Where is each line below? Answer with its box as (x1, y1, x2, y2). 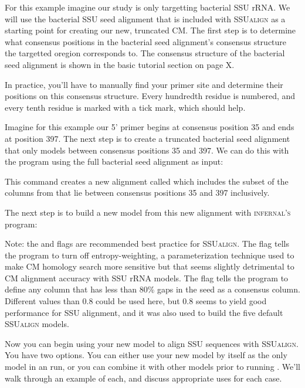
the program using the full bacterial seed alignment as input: (5, 155, 223, 168)
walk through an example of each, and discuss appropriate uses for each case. (5, 372, 282, 384)
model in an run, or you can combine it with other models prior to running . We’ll (5, 360, 300, 373)
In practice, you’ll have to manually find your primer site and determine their (5, 78, 283, 90)
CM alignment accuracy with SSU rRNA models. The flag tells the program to (5, 271, 289, 284)
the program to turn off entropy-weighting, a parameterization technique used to (5, 249, 294, 261)
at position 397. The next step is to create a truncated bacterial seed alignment (5, 132, 290, 144)
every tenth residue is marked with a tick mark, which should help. (5, 101, 246, 113)
